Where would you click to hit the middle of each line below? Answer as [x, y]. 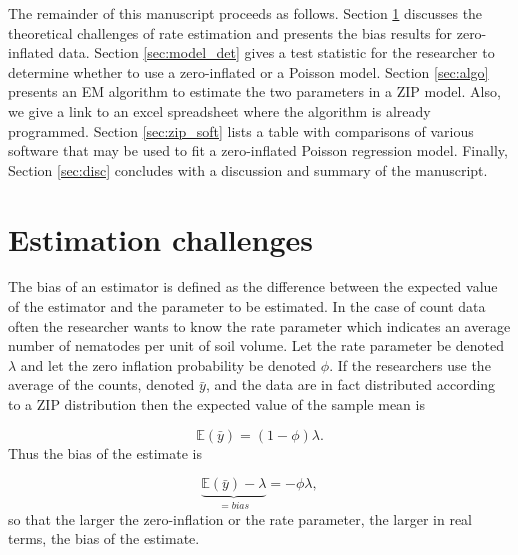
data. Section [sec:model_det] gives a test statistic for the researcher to [276, 52]
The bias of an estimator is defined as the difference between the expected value [253, 286]
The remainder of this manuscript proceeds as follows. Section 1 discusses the [245, 13]
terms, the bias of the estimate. [104, 538]
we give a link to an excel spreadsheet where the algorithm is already [219, 110]
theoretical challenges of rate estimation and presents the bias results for [230, 32]
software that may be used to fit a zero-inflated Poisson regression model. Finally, [258, 150]
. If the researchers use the [410, 364]
